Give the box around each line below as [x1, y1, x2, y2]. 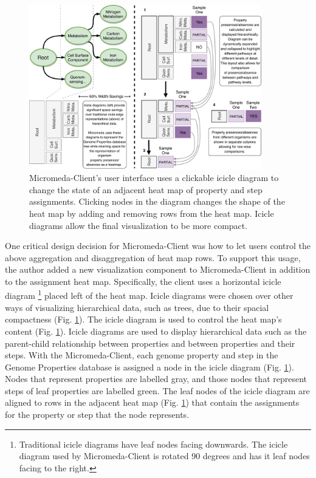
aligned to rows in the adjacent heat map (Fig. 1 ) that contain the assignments [5, 396, 300, 409]
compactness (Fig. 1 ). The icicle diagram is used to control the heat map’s [5, 313, 282, 326]
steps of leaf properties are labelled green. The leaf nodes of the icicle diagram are [5, 384, 310, 397]
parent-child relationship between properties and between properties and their [5, 336, 295, 349]
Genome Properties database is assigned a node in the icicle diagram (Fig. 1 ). [5, 360, 294, 373]
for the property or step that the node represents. [5, 408, 190, 421]
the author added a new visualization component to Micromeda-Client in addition [5, 263, 311, 276]
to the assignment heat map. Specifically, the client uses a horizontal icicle [5, 275, 281, 287]
